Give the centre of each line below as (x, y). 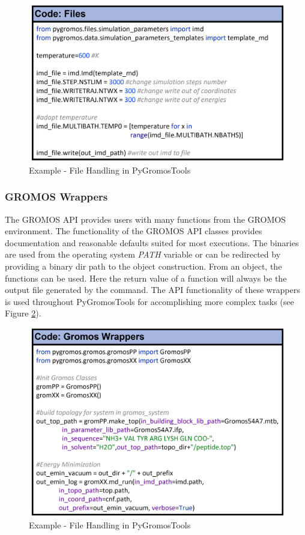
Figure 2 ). (23, 313)
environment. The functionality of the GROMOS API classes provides (134, 231)
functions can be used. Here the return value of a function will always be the (146, 278)
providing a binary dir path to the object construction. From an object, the (143, 266)
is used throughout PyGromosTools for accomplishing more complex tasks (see (149, 301)
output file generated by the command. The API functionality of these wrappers (152, 290)
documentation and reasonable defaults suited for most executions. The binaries (152, 242)
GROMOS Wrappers (56, 197)
